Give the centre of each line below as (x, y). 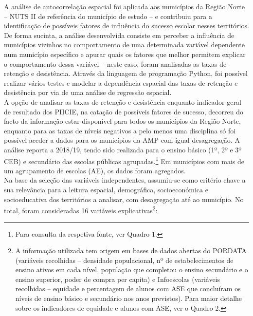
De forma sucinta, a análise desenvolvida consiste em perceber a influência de (119, 35)
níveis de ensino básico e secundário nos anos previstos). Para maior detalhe (129, 298)
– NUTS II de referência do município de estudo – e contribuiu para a (108, 16)
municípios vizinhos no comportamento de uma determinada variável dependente (124, 45)
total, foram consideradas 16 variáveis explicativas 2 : (81, 210)
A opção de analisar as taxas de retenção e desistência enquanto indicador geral (123, 102)
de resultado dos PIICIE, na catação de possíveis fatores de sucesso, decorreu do (124, 111)
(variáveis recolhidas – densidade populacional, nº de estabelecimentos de (124, 260)
